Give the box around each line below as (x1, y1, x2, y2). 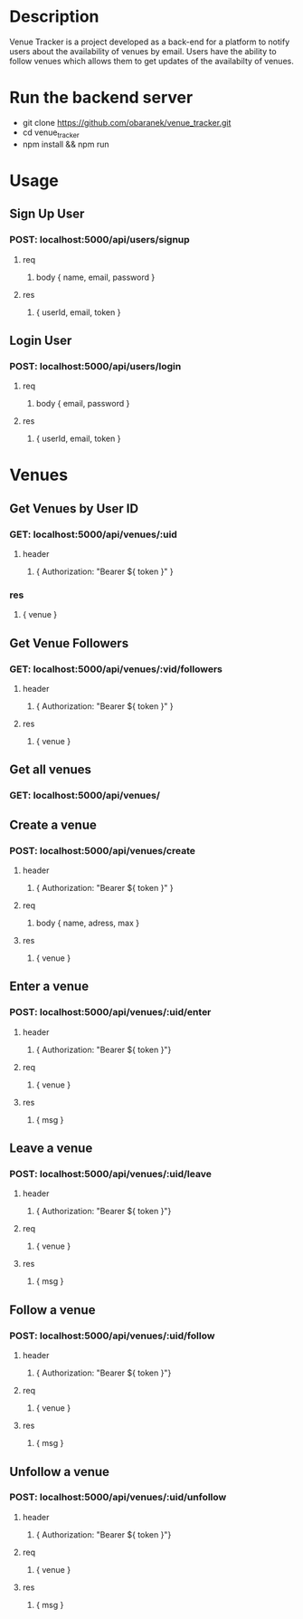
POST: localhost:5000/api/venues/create (9, 844, 196, 857)
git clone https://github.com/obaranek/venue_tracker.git (22, 117, 232, 128)
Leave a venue (9, 1141, 93, 1156)
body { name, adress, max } (35, 917, 140, 929)
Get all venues (9, 762, 92, 778)
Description (9, 6, 99, 27)
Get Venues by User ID (9, 501, 138, 516)
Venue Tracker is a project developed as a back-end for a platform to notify (9, 36, 290, 47)
